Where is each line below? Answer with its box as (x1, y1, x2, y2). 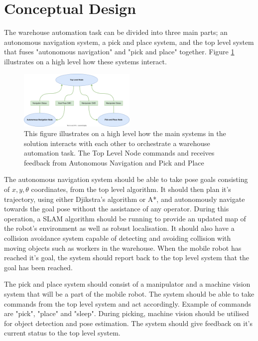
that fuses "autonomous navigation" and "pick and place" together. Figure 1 (4, 46, 235, 57)
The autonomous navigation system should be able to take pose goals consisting (4, 174, 248, 184)
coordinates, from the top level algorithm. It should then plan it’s (31, 184, 231, 194)
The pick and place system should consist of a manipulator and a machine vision (4, 279, 251, 289)
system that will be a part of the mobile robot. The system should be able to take (4, 289, 255, 299)
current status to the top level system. (4, 328, 121, 338)
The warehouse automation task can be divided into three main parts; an (4, 27, 228, 37)
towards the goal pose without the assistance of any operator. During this (4, 203, 229, 214)
